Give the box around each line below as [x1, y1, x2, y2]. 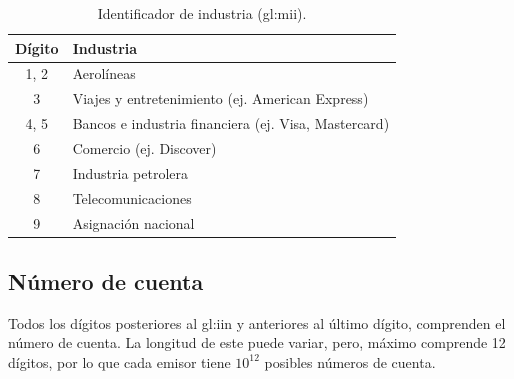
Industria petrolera [72, 162, 188, 183]
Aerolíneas [72, 63, 136, 84]
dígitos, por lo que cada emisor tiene [8, 351, 231, 372]
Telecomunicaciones [72, 187, 192, 208]
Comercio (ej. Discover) [72, 137, 217, 158]
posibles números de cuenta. [264, 351, 436, 372]
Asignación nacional [72, 212, 195, 233]
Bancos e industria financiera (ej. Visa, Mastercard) [72, 113, 390, 134]
